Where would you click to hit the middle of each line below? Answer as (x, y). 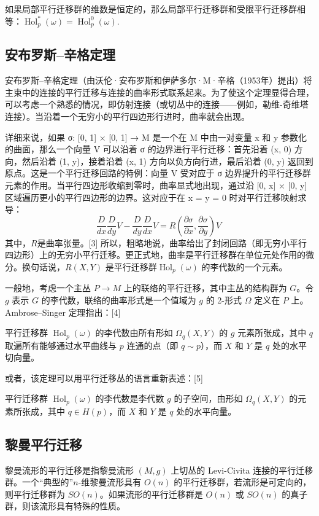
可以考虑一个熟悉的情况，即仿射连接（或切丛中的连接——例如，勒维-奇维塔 (157, 104)
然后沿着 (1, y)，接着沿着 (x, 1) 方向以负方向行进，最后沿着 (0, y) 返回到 (167, 161)
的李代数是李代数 (130, 398)
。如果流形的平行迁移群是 (151, 494)
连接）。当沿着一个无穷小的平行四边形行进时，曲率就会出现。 (127, 116)
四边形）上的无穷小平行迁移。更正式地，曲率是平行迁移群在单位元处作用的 (155, 255)
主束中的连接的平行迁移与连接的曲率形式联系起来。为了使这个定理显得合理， (159, 92)
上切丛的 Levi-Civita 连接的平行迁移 (242, 470)
